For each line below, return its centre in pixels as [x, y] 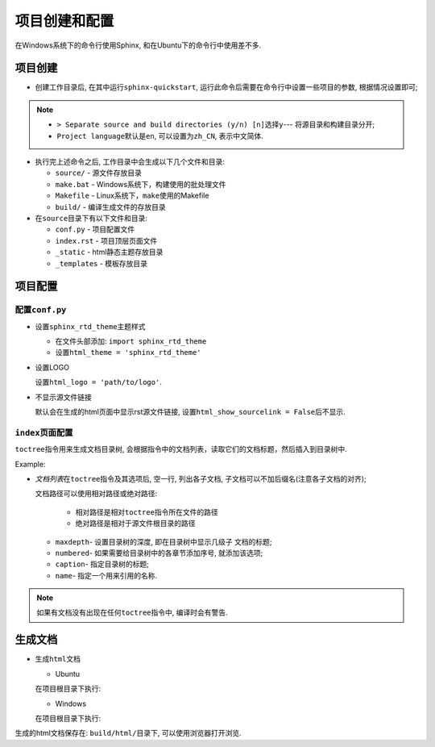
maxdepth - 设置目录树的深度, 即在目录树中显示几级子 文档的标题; [164, 541]
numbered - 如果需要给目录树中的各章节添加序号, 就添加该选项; [159, 553]
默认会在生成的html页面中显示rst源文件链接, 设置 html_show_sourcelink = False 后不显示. [190, 412]
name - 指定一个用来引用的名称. [106, 575]
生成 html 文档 [58, 659]
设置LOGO [52, 367]
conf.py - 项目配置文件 [95, 229]
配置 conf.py [41, 310]
